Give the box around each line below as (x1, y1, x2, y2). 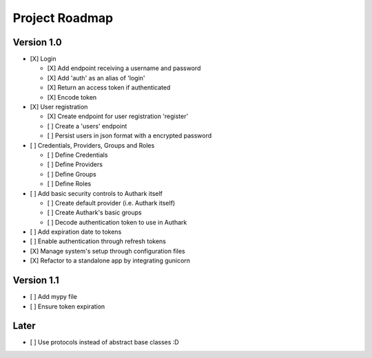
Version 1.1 (12, 275, 60, 287)
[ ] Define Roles (47, 179, 92, 188)
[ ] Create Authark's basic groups (47, 208, 142, 216)
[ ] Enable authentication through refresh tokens (30, 237, 167, 245)
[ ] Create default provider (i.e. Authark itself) (47, 199, 176, 207)
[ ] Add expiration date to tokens (30, 227, 122, 236)
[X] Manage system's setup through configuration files (30, 247, 185, 255)
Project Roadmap (12, 10, 114, 25)
